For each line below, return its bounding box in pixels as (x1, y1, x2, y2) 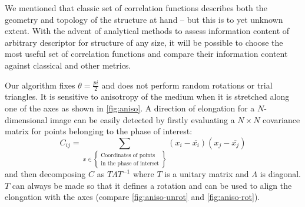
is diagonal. (260, 168, 301, 180)
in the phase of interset (101, 161, 160, 167)
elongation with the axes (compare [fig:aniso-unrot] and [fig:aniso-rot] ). (5, 191, 260, 203)
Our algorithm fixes (5, 79, 75, 91)
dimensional (5, 113, 48, 125)
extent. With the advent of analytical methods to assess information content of (5, 25, 290, 37)
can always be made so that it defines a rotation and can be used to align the (12, 179, 292, 191)
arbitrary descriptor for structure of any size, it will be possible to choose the (5, 36, 283, 48)
